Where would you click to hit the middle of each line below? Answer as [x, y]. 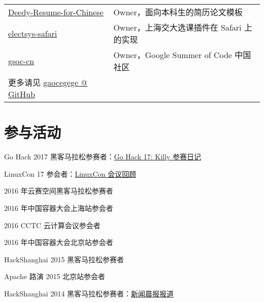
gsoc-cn [21, 61]
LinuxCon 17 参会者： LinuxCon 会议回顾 [70, 173]
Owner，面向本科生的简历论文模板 [178, 12]
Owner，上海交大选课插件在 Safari [177, 27]
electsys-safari [33, 33]
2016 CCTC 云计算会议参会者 [52, 225]
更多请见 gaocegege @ [48, 82]
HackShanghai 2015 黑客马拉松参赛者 [64, 259]
